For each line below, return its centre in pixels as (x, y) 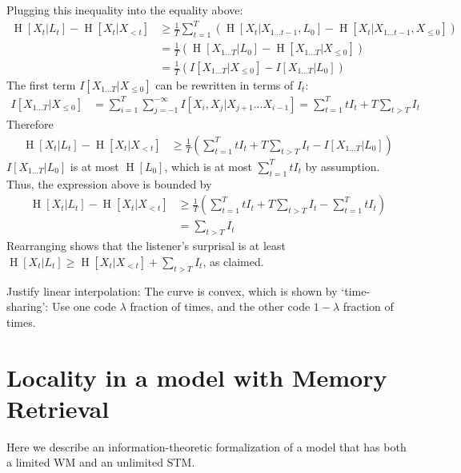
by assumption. (343, 166)
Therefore (30, 124)
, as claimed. (233, 261)
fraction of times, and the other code (220, 306)
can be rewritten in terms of (224, 85)
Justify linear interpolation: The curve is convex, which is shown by (172, 290)
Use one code (84, 306)
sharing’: (28, 306)
